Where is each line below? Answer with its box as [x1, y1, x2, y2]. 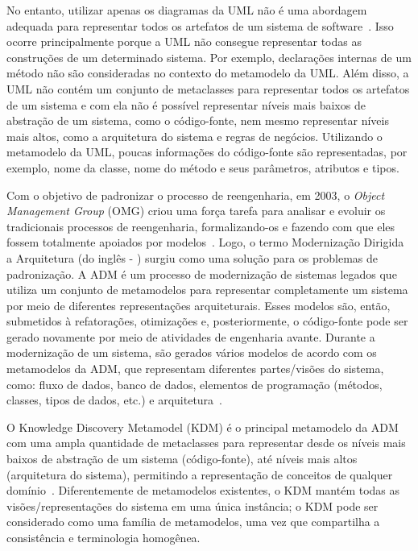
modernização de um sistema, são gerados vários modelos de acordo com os [6, 344, 377, 361]
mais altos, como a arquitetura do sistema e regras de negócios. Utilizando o [6, 127, 383, 144]
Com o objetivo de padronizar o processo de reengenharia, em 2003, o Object [6, 186, 385, 203]
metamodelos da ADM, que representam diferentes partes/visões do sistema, [6, 360, 384, 377]
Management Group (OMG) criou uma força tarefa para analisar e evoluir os [6, 202, 386, 219]
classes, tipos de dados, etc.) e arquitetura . [6, 391, 223, 408]
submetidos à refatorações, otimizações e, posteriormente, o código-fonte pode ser [6, 313, 408, 329]
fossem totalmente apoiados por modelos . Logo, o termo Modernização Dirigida [6, 234, 404, 251]
